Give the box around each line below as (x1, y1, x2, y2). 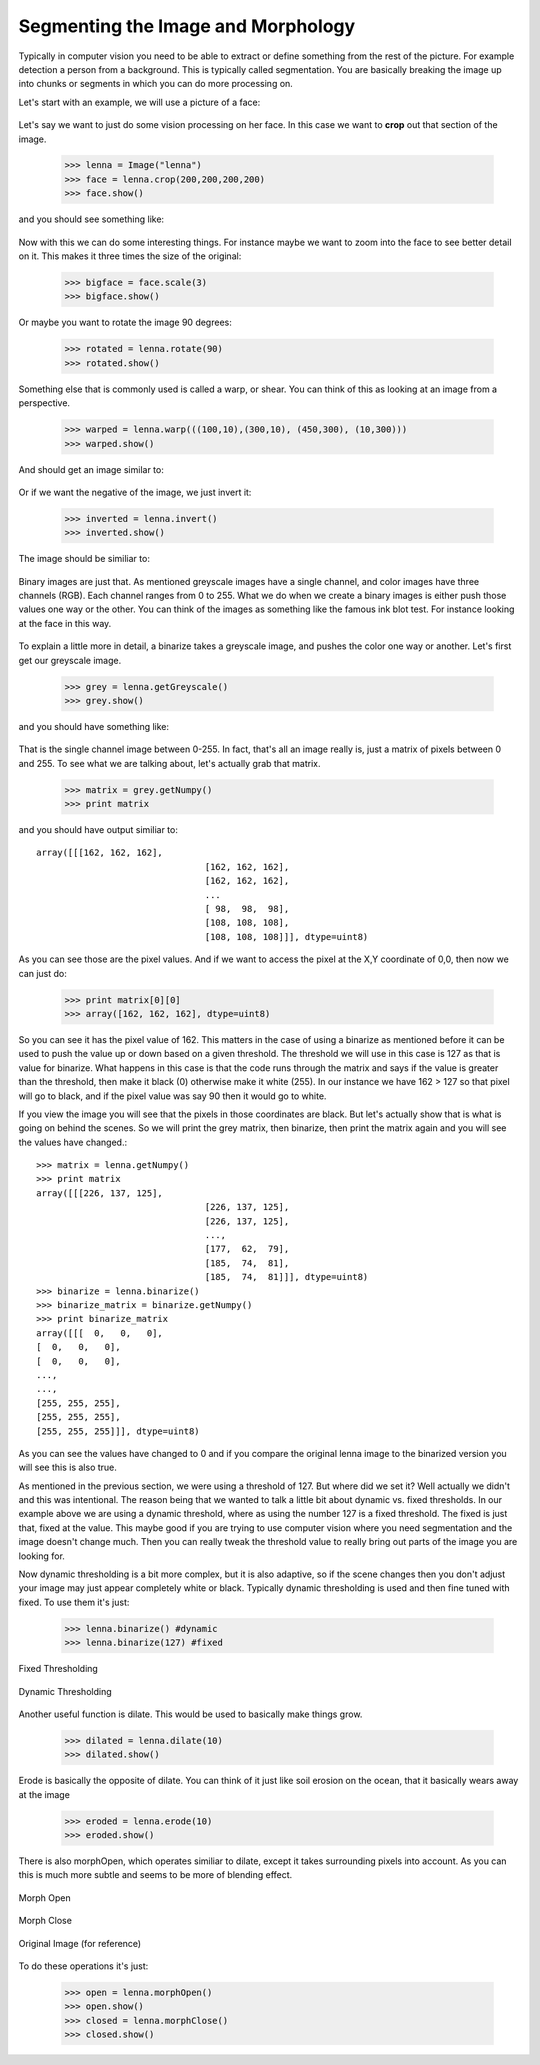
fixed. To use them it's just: (18, 1596, 130, 1608)
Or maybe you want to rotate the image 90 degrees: (18, 316, 232, 329)
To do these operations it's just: (18, 1960, 149, 1972)
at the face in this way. (18, 617, 112, 629)
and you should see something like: (18, 213, 165, 225)
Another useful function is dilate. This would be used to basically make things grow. (18, 1708, 363, 1720)
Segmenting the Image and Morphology (18, 15, 356, 37)
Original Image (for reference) (18, 1937, 142, 1949)
